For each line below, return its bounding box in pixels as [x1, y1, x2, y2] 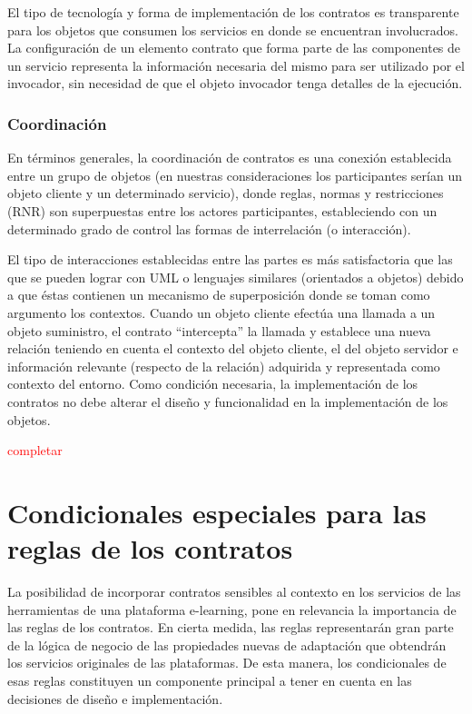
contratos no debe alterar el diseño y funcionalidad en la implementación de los [7, 392, 448, 411]
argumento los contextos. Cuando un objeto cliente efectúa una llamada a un [7, 302, 436, 322]
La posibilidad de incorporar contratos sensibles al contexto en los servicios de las [7, 582, 461, 600]
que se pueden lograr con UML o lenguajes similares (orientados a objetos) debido [7, 267, 464, 286]
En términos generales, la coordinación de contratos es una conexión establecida [7, 148, 452, 167]
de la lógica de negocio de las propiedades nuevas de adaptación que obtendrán [7, 635, 447, 654]
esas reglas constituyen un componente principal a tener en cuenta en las [7, 670, 412, 689]
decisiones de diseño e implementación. [7, 689, 223, 708]
